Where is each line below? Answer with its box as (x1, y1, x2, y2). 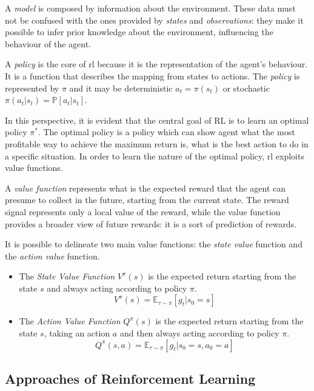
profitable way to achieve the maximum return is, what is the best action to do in (5, 137, 309, 150)
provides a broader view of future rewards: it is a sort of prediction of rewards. (5, 217, 297, 230)
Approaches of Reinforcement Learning (5, 369, 256, 388)
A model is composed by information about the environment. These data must (5, 2, 296, 14)
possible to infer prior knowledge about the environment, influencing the (5, 25, 273, 38)
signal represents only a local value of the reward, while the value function (5, 205, 281, 218)
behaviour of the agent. (5, 37, 92, 50)
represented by (5, 81, 59, 94)
